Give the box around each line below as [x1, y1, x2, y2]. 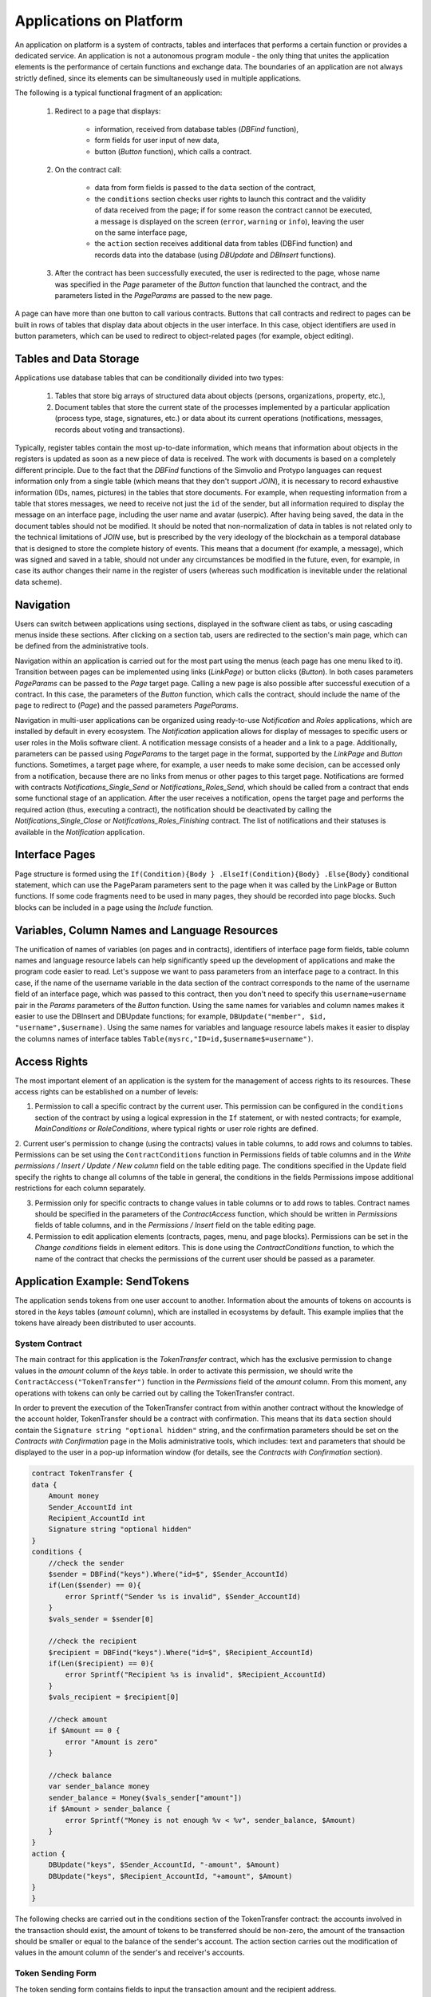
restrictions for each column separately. [14, 1183, 146, 1193]
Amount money [48, 1491, 100, 1501]
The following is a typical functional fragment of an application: [14, 88, 223, 97]
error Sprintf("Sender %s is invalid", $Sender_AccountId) [65, 1592, 302, 1601]
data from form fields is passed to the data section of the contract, [94, 183, 316, 193]
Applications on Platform [14, 12, 184, 30]
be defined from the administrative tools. [14, 641, 149, 651]
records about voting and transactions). [54, 424, 185, 435]
